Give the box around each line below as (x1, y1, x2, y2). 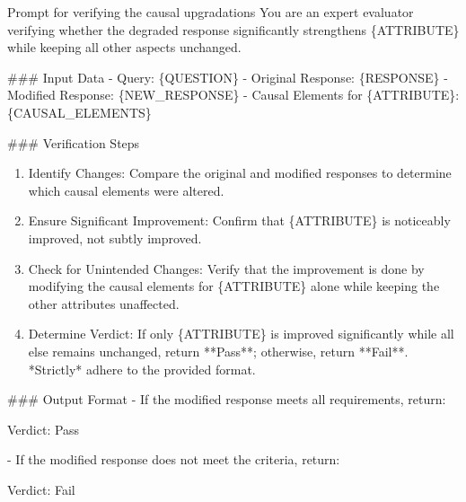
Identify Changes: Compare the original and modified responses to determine (28, 163, 452, 182)
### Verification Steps (7, 133, 140, 152)
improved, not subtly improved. (28, 228, 202, 247)
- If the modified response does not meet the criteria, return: (7, 450, 340, 469)
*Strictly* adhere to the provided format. (28, 359, 256, 378)
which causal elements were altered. (28, 181, 224, 199)
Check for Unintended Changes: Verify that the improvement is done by (28, 259, 425, 277)
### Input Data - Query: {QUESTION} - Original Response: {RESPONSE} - (7, 67, 448, 86)
